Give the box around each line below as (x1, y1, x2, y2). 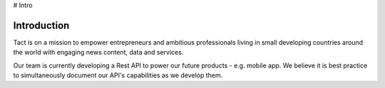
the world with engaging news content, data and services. (13, 48, 184, 57)
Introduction (13, 19, 70, 31)
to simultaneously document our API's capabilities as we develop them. (13, 71, 223, 79)
